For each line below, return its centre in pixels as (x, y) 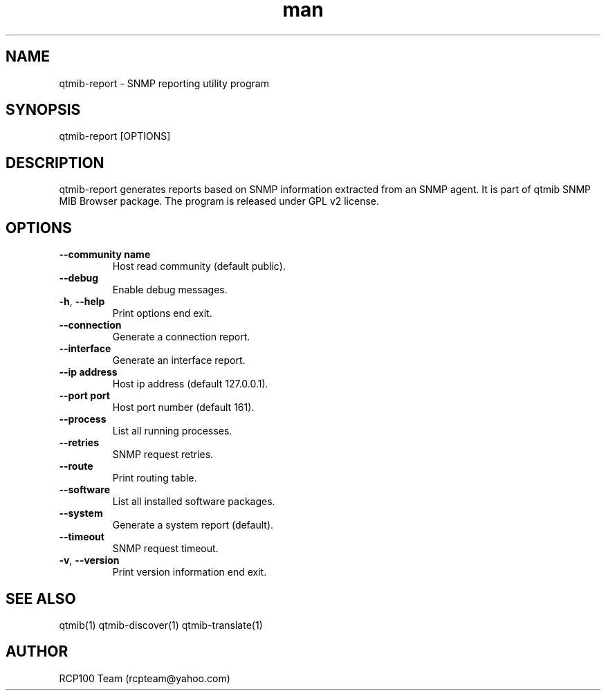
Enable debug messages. (170, 290)
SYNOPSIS (43, 110)
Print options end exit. (162, 313)
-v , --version (89, 560)
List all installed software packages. (194, 502)
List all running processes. (172, 431)
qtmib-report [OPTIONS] (115, 136)
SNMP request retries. (163, 455)
